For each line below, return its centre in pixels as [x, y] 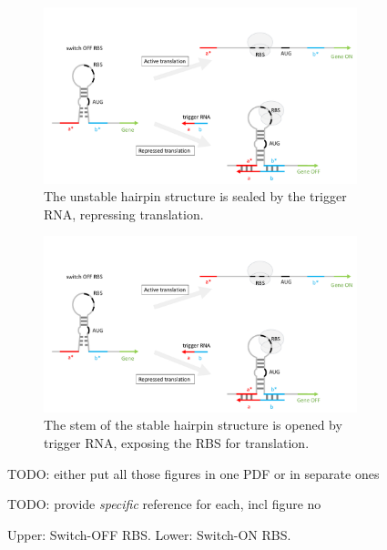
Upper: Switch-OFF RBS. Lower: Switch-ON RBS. [149, 534]
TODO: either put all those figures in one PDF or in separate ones [193, 473]
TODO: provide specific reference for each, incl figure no [164, 504]
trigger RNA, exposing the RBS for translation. [177, 442]
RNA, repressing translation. [124, 214]
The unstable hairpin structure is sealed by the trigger [195, 196]
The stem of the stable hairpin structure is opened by [193, 425]
